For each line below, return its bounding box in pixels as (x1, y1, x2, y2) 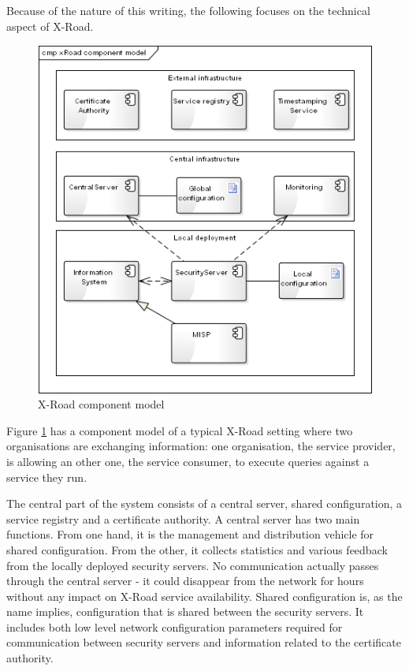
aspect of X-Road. (6, 17, 94, 34)
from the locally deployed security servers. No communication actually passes (6, 557, 379, 573)
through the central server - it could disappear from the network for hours (6, 572, 364, 589)
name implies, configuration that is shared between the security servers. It (6, 603, 364, 620)
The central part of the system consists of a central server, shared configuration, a (6, 495, 403, 512)
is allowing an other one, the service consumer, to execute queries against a (6, 453, 370, 469)
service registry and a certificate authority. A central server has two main (6, 510, 360, 527)
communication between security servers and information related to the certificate (6, 634, 401, 650)
